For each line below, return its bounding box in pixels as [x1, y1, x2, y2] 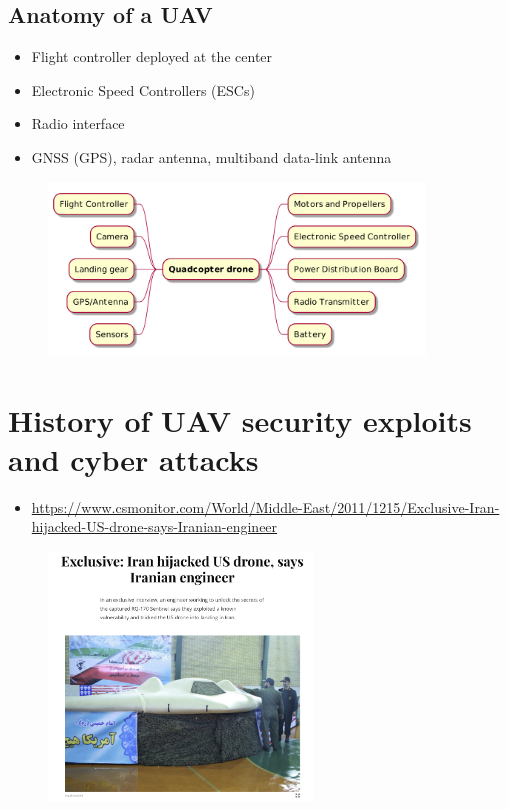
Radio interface [31, 113, 125, 134]
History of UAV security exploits [8, 399, 472, 440]
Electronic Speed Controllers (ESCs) [31, 79, 255, 100]
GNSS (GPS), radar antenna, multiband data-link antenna [31, 146, 392, 167]
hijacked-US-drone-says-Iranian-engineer [31, 516, 278, 537]
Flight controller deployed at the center [31, 46, 273, 67]
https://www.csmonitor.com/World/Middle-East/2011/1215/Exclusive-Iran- [31, 496, 500, 517]
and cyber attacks [8, 438, 259, 479]
